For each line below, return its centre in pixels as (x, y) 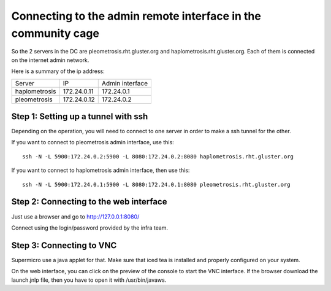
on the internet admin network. (50, 60)
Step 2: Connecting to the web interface (89, 202)
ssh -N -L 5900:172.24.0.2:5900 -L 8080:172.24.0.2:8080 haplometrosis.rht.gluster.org (158, 156)
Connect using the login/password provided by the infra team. (90, 228)
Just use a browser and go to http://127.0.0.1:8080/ (75, 216)
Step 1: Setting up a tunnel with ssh (80, 116)
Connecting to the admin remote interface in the (136, 16)
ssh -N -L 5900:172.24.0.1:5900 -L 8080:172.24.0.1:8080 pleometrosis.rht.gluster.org (156, 184)
